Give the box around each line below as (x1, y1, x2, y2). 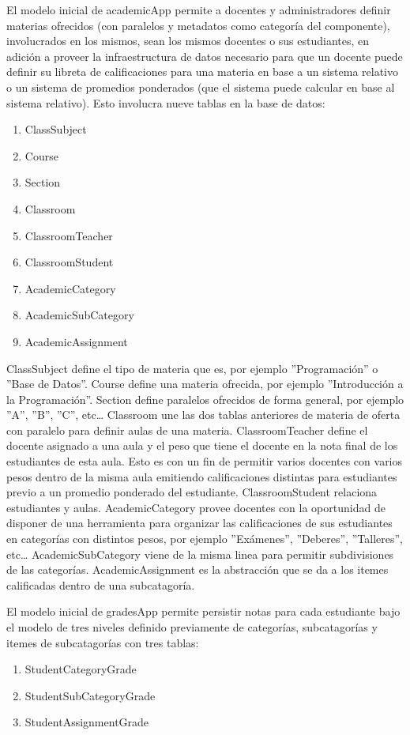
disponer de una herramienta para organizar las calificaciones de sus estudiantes (6, 514, 393, 531)
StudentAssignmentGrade (24, 714, 149, 730)
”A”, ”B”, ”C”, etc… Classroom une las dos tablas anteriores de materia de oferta (6, 406, 401, 423)
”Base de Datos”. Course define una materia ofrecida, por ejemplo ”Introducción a (6, 375, 404, 392)
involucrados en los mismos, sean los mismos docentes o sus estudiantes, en (6, 32, 370, 49)
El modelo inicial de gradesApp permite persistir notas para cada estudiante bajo (6, 603, 401, 620)
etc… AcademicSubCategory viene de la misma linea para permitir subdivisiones (6, 545, 394, 562)
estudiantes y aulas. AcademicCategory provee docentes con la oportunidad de (6, 499, 386, 515)
